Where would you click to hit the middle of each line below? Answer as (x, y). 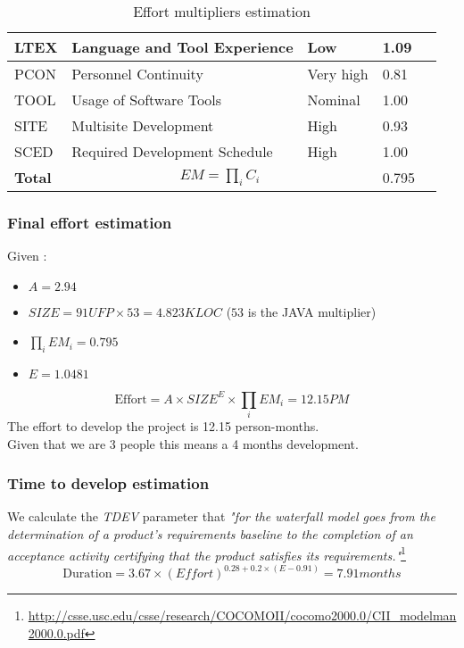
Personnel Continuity (137, 74)
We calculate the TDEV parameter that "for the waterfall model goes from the (221, 516)
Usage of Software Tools (147, 100)
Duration (87, 574)
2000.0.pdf (56, 632)
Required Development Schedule (172, 151)
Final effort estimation (90, 222)
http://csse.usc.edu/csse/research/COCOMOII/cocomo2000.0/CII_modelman (242, 615)
